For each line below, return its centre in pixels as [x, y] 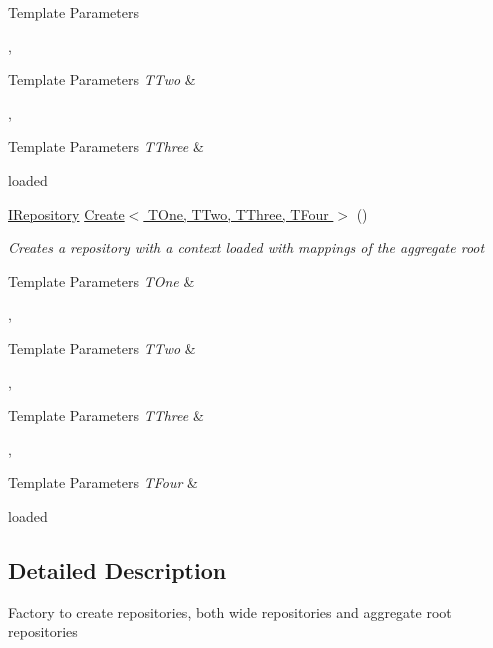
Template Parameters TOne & [101, 280]
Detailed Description [117, 569]
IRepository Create [66, 213]
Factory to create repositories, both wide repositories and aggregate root [230, 611]
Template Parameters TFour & [103, 482]
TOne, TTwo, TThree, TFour [238, 213]
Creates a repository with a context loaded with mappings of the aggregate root [246, 247]
